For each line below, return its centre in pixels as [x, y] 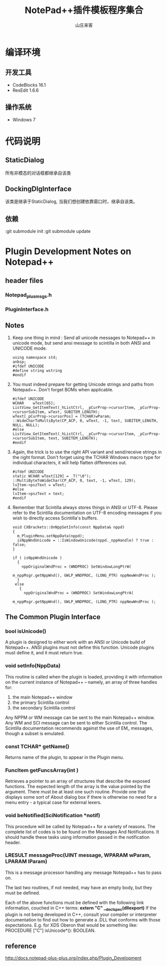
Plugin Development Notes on [68, 252]
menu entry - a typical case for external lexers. [53, 803]
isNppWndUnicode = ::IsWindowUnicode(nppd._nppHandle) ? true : [85, 540]
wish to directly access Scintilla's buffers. [55, 518]
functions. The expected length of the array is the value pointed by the [78, 787]
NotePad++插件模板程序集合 [84, 10]
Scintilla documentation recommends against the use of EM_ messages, [79, 728]
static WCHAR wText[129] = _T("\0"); [52, 476]
